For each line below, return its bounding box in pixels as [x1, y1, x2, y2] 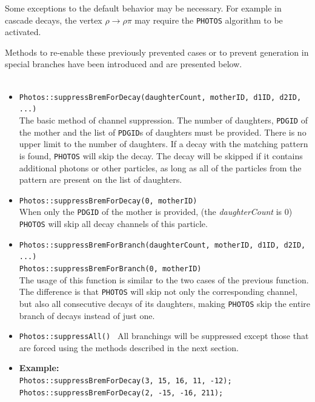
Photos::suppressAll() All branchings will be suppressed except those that [19, 329, 309, 342]
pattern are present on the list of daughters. [19, 173, 182, 186]
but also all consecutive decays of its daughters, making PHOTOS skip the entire [19, 297, 310, 309]
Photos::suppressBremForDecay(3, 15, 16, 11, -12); [19, 376, 232, 385]
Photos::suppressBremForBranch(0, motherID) [19, 264, 202, 273]
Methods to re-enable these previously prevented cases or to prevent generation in [5, 45, 309, 58]
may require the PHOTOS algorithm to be [134, 13, 283, 26]
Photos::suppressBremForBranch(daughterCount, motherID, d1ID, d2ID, [19, 240, 306, 249]
